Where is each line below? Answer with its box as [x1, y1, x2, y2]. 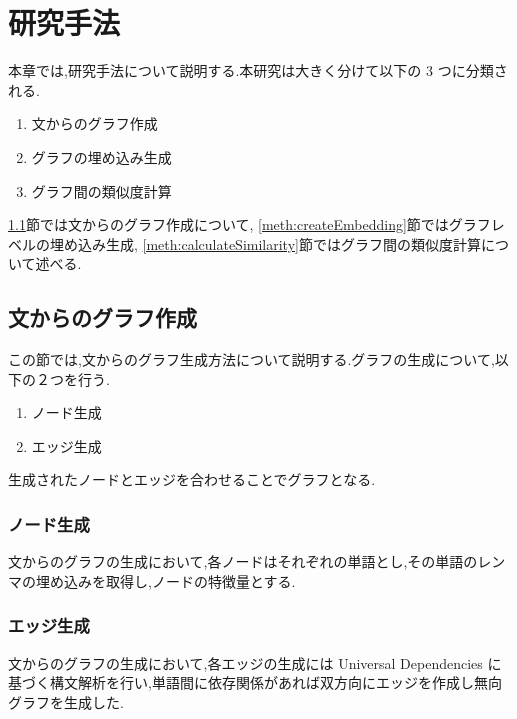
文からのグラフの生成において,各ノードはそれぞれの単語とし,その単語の [8, 551, 478, 572]
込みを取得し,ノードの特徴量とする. [63, 570, 296, 591]
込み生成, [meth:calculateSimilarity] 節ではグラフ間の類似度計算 [77, 233, 481, 254]
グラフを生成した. [8, 691, 124, 712]
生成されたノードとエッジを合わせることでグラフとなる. [8, 469, 376, 490]
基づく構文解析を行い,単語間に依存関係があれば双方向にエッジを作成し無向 [8, 672, 502, 693]
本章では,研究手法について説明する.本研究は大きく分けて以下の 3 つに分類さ [8, 60, 508, 81]
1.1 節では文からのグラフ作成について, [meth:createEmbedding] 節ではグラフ [8, 214, 491, 235]
